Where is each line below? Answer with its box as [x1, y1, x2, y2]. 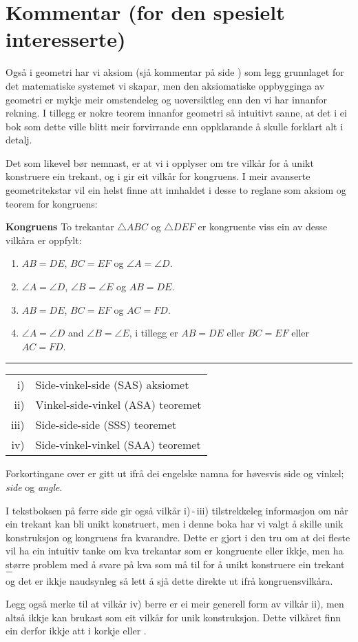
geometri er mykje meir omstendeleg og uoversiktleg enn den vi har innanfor [6, 92, 328, 106]
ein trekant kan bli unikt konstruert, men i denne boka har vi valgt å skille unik [6, 516, 344, 531]
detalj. [6, 132, 32, 147]
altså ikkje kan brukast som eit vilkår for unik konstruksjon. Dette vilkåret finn [6, 610, 341, 624]
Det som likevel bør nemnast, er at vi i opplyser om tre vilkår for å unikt [6, 155, 314, 170]
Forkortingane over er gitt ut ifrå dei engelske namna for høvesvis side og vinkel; [6, 466, 344, 481]
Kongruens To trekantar [6, 219, 114, 234]
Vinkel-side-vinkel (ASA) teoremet [35, 397, 202, 413]
